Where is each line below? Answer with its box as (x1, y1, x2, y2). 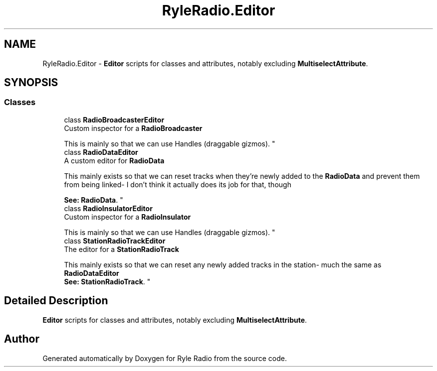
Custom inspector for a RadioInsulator (64, 212, 191, 221)
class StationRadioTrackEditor (64, 236, 166, 245)
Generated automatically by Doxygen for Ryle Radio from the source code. (42, 354, 287, 363)
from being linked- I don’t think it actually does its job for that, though (64, 180, 291, 189)
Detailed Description (4, 294, 108, 307)
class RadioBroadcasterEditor (64, 115, 165, 124)
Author (4, 333, 39, 346)
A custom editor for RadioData (64, 156, 165, 165)
